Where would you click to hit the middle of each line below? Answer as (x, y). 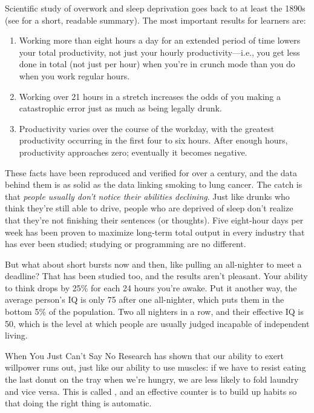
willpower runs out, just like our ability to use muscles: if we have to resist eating (155, 367)
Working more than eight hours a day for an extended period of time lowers (160, 40)
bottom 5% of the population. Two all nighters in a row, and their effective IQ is (154, 312)
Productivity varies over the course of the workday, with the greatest (147, 128)
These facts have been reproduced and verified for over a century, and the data (151, 172)
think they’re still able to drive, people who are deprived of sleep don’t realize (149, 208)
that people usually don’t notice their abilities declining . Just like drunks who (147, 196)
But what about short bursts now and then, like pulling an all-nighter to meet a (153, 264)
